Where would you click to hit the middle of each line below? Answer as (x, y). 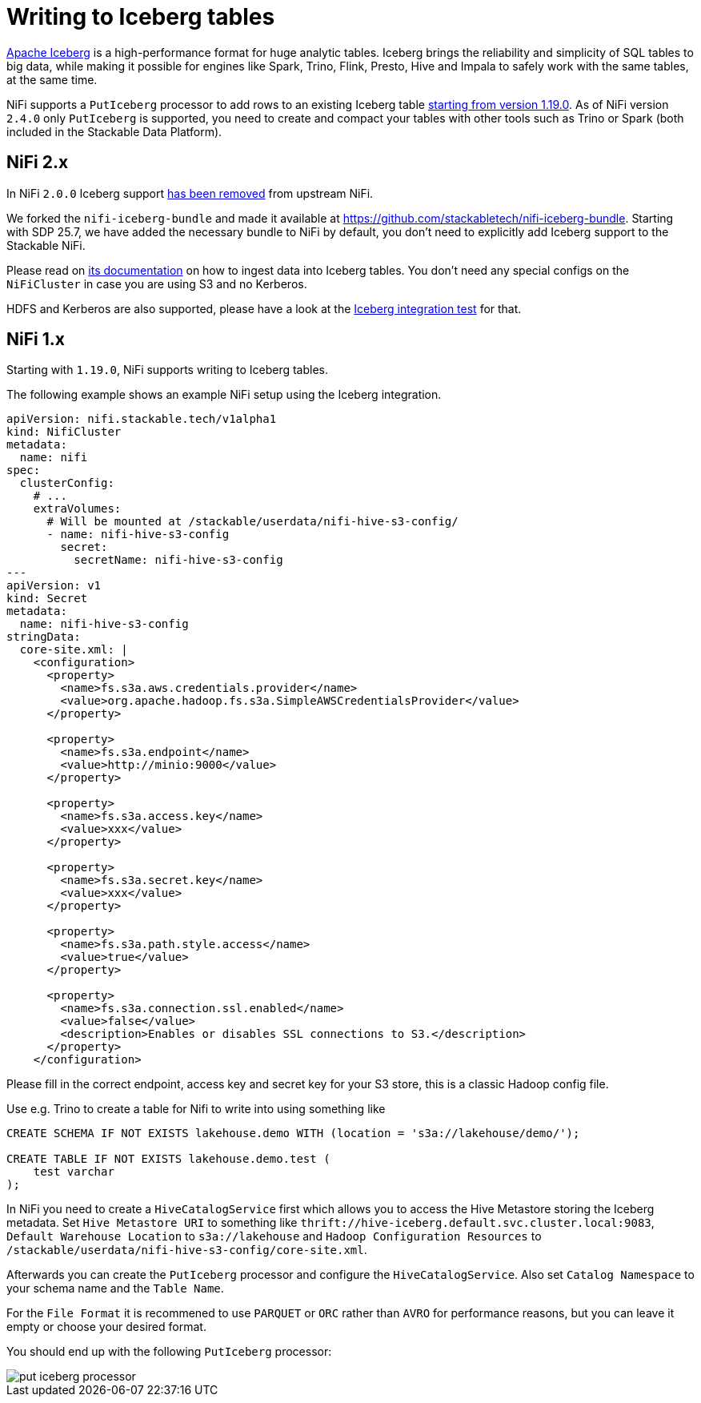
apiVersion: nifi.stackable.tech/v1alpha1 (142, 419)
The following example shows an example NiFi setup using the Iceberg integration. (224, 395)
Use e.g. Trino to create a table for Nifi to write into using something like (196, 1109)
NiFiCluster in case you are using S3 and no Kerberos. (157, 283)
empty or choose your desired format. (106, 1327)
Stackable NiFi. (46, 245)
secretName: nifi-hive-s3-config (178, 560)
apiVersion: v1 (54, 586)
